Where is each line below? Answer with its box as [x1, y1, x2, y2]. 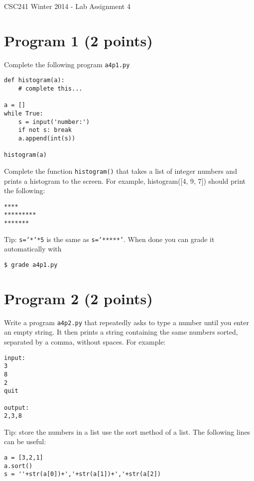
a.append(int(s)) [18, 134, 76, 142]
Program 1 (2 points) [4, 30, 153, 50]
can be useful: [4, 436, 46, 447]
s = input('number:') [18, 118, 90, 125]
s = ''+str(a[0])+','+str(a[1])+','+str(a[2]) [4, 471, 161, 478]
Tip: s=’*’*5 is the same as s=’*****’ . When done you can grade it [4, 234, 215, 244]
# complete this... [18, 85, 83, 93]
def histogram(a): [4, 77, 65, 84]
